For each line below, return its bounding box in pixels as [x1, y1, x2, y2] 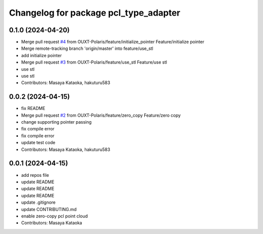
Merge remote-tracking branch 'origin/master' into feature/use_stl [21, 45, 153, 51]
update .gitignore [21, 199, 56, 205]
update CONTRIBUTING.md [21, 206, 77, 212]
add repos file [21, 172, 49, 178]
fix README [21, 106, 46, 111]
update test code [21, 140, 56, 146]
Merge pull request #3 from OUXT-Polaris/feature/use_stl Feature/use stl [21, 59, 168, 65]
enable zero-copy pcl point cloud [21, 213, 88, 219]
